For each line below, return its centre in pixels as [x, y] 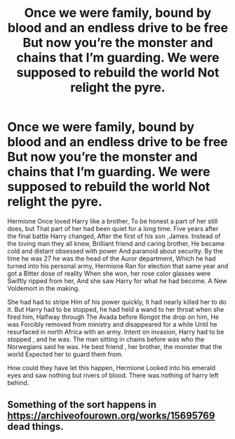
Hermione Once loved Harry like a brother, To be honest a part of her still [113, 221]
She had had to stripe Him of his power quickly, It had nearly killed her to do [117, 302]
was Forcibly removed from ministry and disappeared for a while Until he [112, 324]
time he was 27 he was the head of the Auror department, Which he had [112, 258]
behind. [18, 382]
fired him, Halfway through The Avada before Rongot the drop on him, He [113, 317]
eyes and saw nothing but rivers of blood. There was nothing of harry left [113, 375]
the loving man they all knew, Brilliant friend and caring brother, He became [116, 243]
